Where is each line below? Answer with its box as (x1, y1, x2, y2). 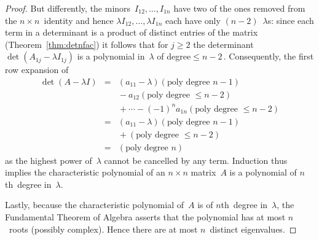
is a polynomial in (77, 50, 145, 63)
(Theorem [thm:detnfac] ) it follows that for (5, 37, 168, 50)
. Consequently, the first (223, 50, 314, 63)
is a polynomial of (229, 166, 297, 179)
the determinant (193, 37, 254, 50)
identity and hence (44, 14, 114, 26)
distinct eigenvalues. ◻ (210, 222, 297, 235)
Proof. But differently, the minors (5, 2, 131, 14)
